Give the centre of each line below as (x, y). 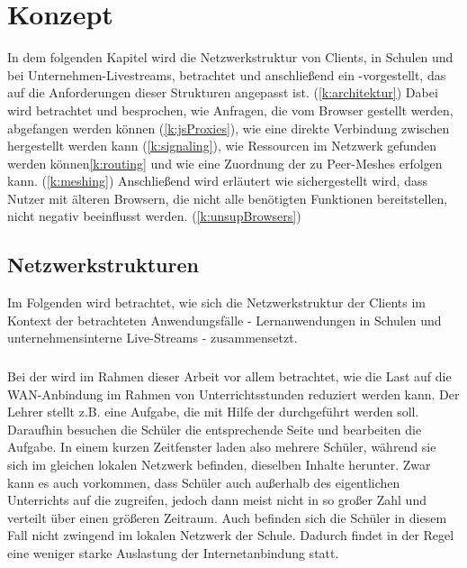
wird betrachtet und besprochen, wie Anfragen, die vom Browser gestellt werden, (230, 110)
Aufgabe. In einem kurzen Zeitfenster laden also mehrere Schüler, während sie (222, 447)
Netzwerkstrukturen (103, 265)
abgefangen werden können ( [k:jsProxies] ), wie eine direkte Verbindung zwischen (229, 128)
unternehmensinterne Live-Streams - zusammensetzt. (153, 338)
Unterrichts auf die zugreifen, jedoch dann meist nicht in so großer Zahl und (217, 500)
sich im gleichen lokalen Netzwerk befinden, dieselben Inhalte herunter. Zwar (219, 464)
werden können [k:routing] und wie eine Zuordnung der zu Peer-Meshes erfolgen (225, 163)
